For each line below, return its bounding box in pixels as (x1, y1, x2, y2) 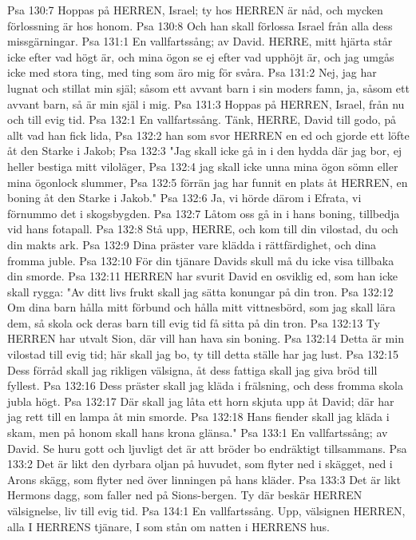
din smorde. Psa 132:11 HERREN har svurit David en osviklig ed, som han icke (7, 268, 398, 284)
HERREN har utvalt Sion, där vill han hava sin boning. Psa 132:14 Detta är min (7, 330, 404, 347)
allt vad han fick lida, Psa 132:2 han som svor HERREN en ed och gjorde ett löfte (7, 126, 410, 143)
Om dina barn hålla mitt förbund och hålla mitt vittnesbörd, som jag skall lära (7, 299, 396, 316)
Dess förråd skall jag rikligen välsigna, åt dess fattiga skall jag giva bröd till (7, 361, 378, 378)
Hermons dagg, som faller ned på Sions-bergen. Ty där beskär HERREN (7, 486, 363, 503)
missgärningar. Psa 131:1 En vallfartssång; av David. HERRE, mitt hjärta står (7, 33, 393, 50)
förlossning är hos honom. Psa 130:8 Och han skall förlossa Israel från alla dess (7, 17, 393, 34)
